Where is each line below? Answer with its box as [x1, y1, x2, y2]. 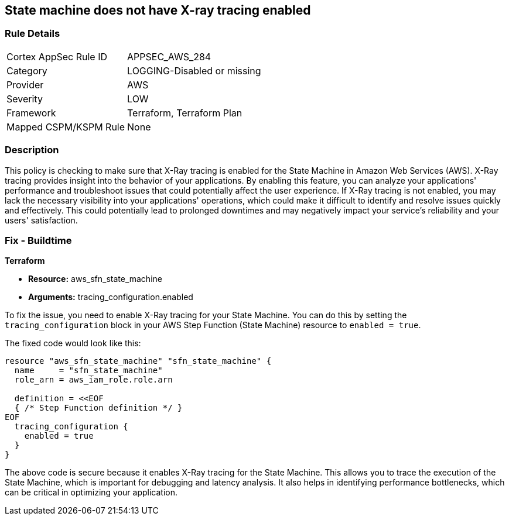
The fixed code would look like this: [5, 338, 141, 349]
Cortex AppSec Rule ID [6, 50, 108, 63]
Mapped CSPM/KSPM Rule [6, 120, 125, 133]
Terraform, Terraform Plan [127, 106, 242, 119]
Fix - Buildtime [5, 234, 72, 246]
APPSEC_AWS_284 [127, 50, 211, 63]
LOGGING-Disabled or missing [127, 64, 261, 77]
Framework [6, 106, 56, 119]
